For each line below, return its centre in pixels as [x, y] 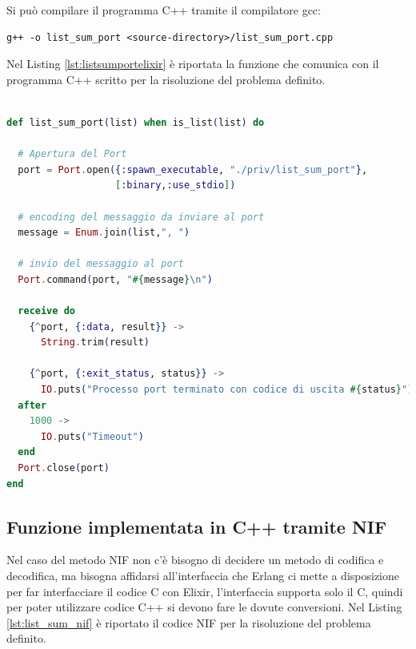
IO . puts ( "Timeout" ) [92, 436]
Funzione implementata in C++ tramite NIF [197, 526]
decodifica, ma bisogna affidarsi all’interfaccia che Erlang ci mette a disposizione [203, 576]
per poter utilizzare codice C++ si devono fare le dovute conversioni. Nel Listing [204, 607]
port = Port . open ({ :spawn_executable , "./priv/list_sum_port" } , [193, 169]
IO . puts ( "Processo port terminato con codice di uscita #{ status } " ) [227, 390]
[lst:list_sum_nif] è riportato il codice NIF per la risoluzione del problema [189, 622]
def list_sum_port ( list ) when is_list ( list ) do [136, 122]
